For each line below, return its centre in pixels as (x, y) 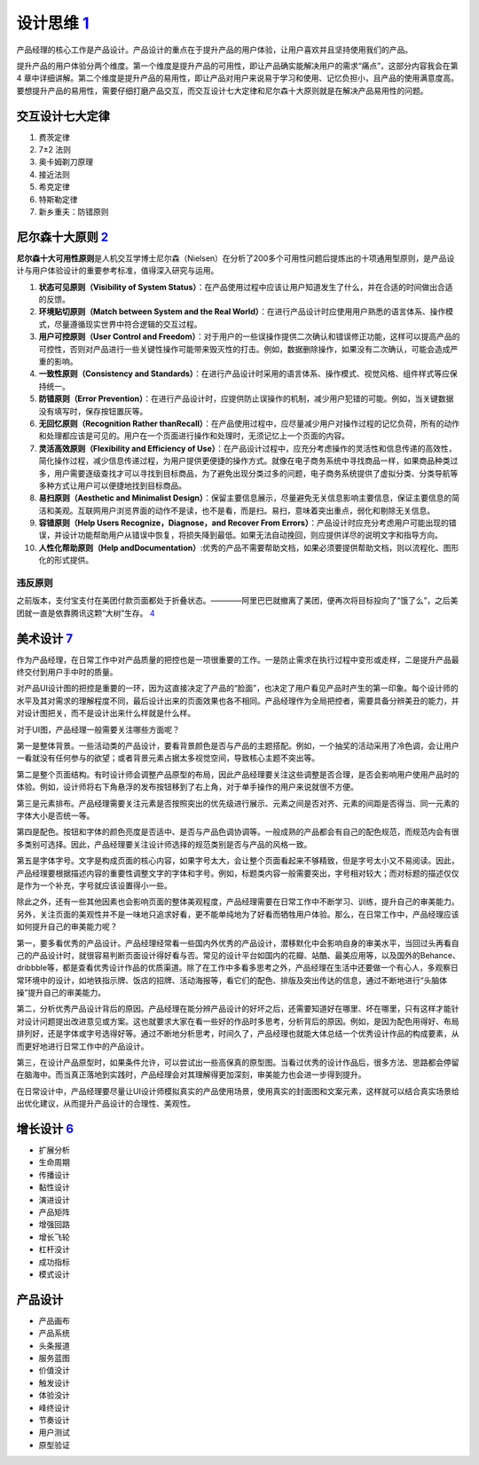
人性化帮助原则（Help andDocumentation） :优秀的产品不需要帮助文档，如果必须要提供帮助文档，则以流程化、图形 (249, 547)
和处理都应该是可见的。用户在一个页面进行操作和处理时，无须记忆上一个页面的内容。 (194, 436)
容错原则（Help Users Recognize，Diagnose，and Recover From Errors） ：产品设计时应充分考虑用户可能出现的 (244, 523)
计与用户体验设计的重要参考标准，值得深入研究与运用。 (118, 271)
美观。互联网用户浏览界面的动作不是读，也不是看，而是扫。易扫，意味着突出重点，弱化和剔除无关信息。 (244, 510)
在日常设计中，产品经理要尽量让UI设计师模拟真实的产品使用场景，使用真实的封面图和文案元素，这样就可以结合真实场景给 (238, 1091)
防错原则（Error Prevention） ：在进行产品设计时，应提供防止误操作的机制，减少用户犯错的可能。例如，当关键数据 (246, 398)
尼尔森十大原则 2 (63, 236)
